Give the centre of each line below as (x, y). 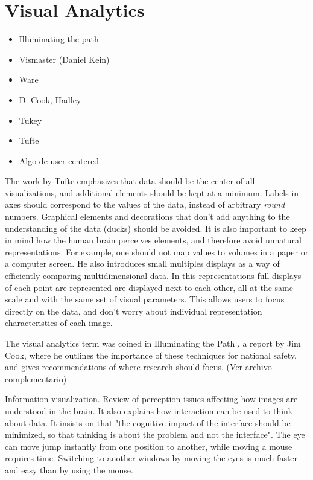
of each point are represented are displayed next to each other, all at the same (149, 287)
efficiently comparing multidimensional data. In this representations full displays (153, 276)
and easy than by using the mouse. (69, 469)
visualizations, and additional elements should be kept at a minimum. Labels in (152, 192)
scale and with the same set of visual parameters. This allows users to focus (145, 299)
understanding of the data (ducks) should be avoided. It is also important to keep (156, 228)
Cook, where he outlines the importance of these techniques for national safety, (151, 355)
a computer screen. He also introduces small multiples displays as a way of (142, 264)
